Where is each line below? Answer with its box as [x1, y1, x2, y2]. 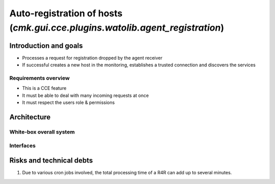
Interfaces [9, 142, 36, 149]
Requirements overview [9, 74, 70, 82]
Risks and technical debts [9, 156, 93, 165]
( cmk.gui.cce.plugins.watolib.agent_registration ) [9, 22, 224, 33]
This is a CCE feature [22, 85, 67, 91]
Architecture [9, 113, 51, 121]
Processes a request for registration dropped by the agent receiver [22, 55, 163, 61]
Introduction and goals [9, 41, 84, 50]
